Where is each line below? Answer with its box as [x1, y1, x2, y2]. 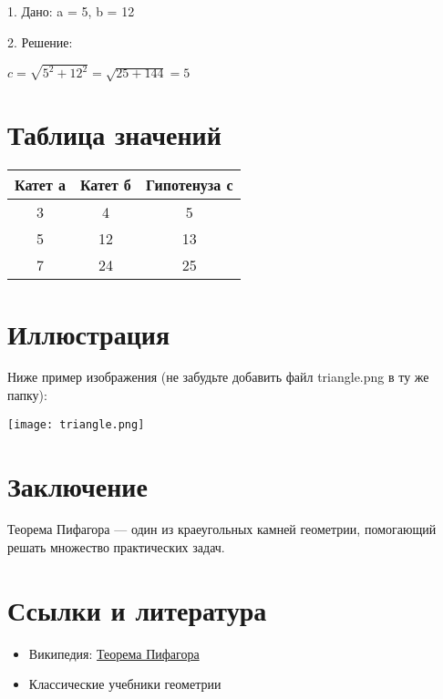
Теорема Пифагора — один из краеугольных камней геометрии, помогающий [7, 519, 437, 539]
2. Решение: [7, 32, 73, 51]
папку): [7, 385, 47, 405]
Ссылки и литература [7, 591, 267, 628]
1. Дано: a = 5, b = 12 [7, 2, 135, 20]
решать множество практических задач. [7, 538, 225, 557]
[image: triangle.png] [7, 417, 145, 431]
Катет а [15, 174, 66, 196]
